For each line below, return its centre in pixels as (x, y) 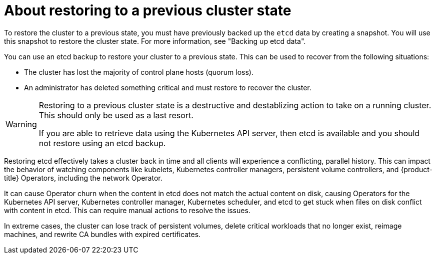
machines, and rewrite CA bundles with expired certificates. (102, 234)
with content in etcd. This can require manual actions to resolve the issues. (127, 210)
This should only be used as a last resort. (116, 115)
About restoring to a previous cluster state (148, 10)
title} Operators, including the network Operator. (83, 178)
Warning (21, 124)
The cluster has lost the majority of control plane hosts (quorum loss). (139, 72)
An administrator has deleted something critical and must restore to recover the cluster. (168, 87)
